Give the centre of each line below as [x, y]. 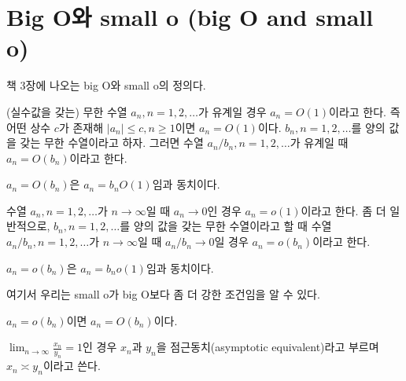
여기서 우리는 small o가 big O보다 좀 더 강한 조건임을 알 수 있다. [163, 294]
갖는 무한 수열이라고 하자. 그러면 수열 [112, 143]
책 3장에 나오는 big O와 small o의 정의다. [106, 85]
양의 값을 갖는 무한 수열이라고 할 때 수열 [233, 226]
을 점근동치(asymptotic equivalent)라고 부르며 [268, 347]
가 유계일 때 [319, 143]
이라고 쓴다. [72, 366]
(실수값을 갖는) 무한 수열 [67, 111]
